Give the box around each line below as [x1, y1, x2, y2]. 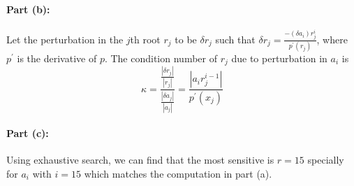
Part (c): [6, 126, 49, 141]
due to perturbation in [231, 50, 327, 65]
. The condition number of [104, 50, 217, 65]
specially [307, 152, 344, 167]
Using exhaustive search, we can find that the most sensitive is [6, 152, 274, 167]
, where [316, 31, 348, 46]
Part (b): [6, 1, 50, 16]
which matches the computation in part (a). [84, 166, 272, 180]
